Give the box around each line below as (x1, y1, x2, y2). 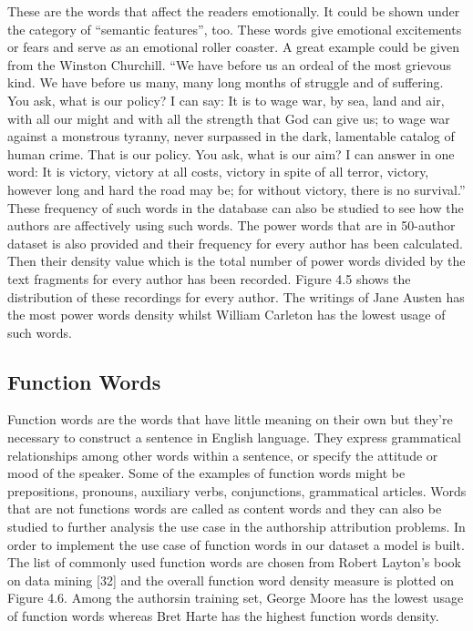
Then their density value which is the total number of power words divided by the (7, 251, 466, 270)
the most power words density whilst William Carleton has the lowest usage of (7, 305, 446, 324)
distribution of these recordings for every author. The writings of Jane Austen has (7, 287, 465, 306)
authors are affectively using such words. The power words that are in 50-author (7, 216, 456, 235)
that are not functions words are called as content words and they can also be (7, 499, 442, 518)
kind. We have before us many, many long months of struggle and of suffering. (7, 73, 444, 92)
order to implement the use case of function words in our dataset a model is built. (7, 534, 465, 554)
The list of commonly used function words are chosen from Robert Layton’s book (7, 553, 461, 572)
